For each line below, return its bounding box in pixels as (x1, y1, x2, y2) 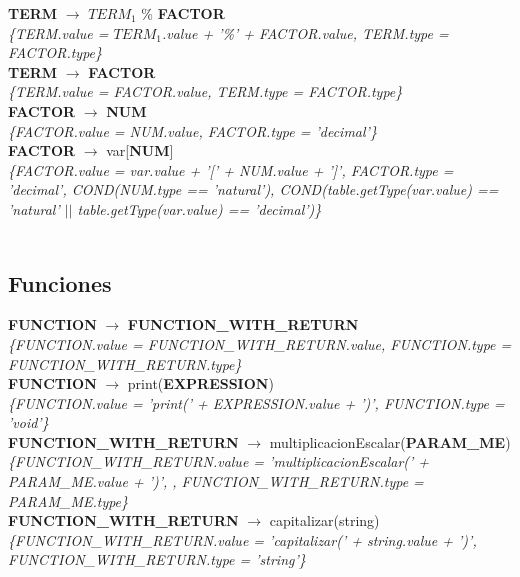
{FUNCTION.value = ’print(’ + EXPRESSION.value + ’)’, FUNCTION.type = (8, 392, 505, 413)
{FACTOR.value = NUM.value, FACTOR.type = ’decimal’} (8, 120, 377, 141)
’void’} (8, 412, 49, 433)
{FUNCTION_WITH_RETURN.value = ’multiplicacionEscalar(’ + (8, 451, 430, 472)
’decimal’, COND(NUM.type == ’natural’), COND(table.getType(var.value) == (8, 179, 499, 200)
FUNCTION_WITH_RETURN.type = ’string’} (8, 549, 306, 570)
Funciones (8, 267, 112, 298)
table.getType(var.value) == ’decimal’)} (77, 198, 322, 219)
